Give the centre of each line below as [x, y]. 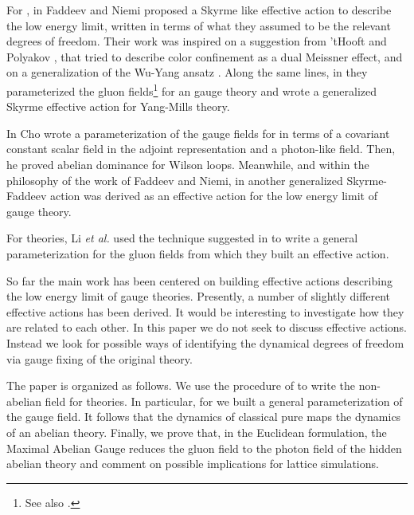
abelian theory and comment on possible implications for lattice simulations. [193, 464]
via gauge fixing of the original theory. [100, 358]
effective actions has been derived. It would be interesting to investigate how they [205, 311]
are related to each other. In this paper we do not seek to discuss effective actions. [207, 327]
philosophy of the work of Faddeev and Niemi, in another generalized [175, 180]
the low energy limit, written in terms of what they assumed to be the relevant [199, 25]
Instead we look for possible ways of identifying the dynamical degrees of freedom [205, 342]
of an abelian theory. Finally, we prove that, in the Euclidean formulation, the [197, 432]
